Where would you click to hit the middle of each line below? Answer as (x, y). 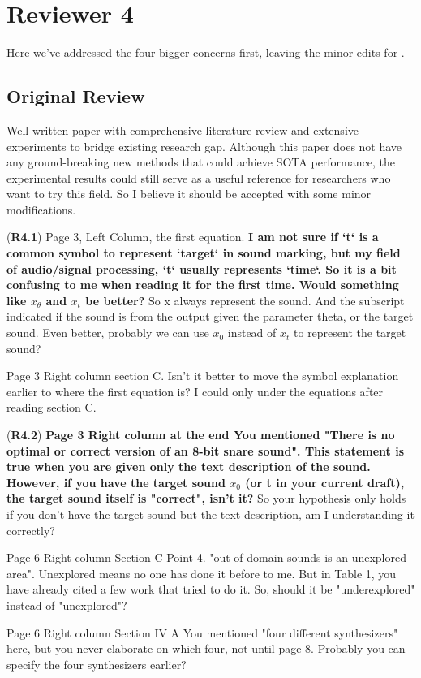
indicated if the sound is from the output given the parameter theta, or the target (210, 316)
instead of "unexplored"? (67, 605)
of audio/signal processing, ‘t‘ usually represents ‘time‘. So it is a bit (202, 268)
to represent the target (350, 333)
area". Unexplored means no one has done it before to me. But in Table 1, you (202, 573)
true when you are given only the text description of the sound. (189, 466)
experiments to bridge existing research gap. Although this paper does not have (204, 146)
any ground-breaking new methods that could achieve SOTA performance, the (201, 162)
